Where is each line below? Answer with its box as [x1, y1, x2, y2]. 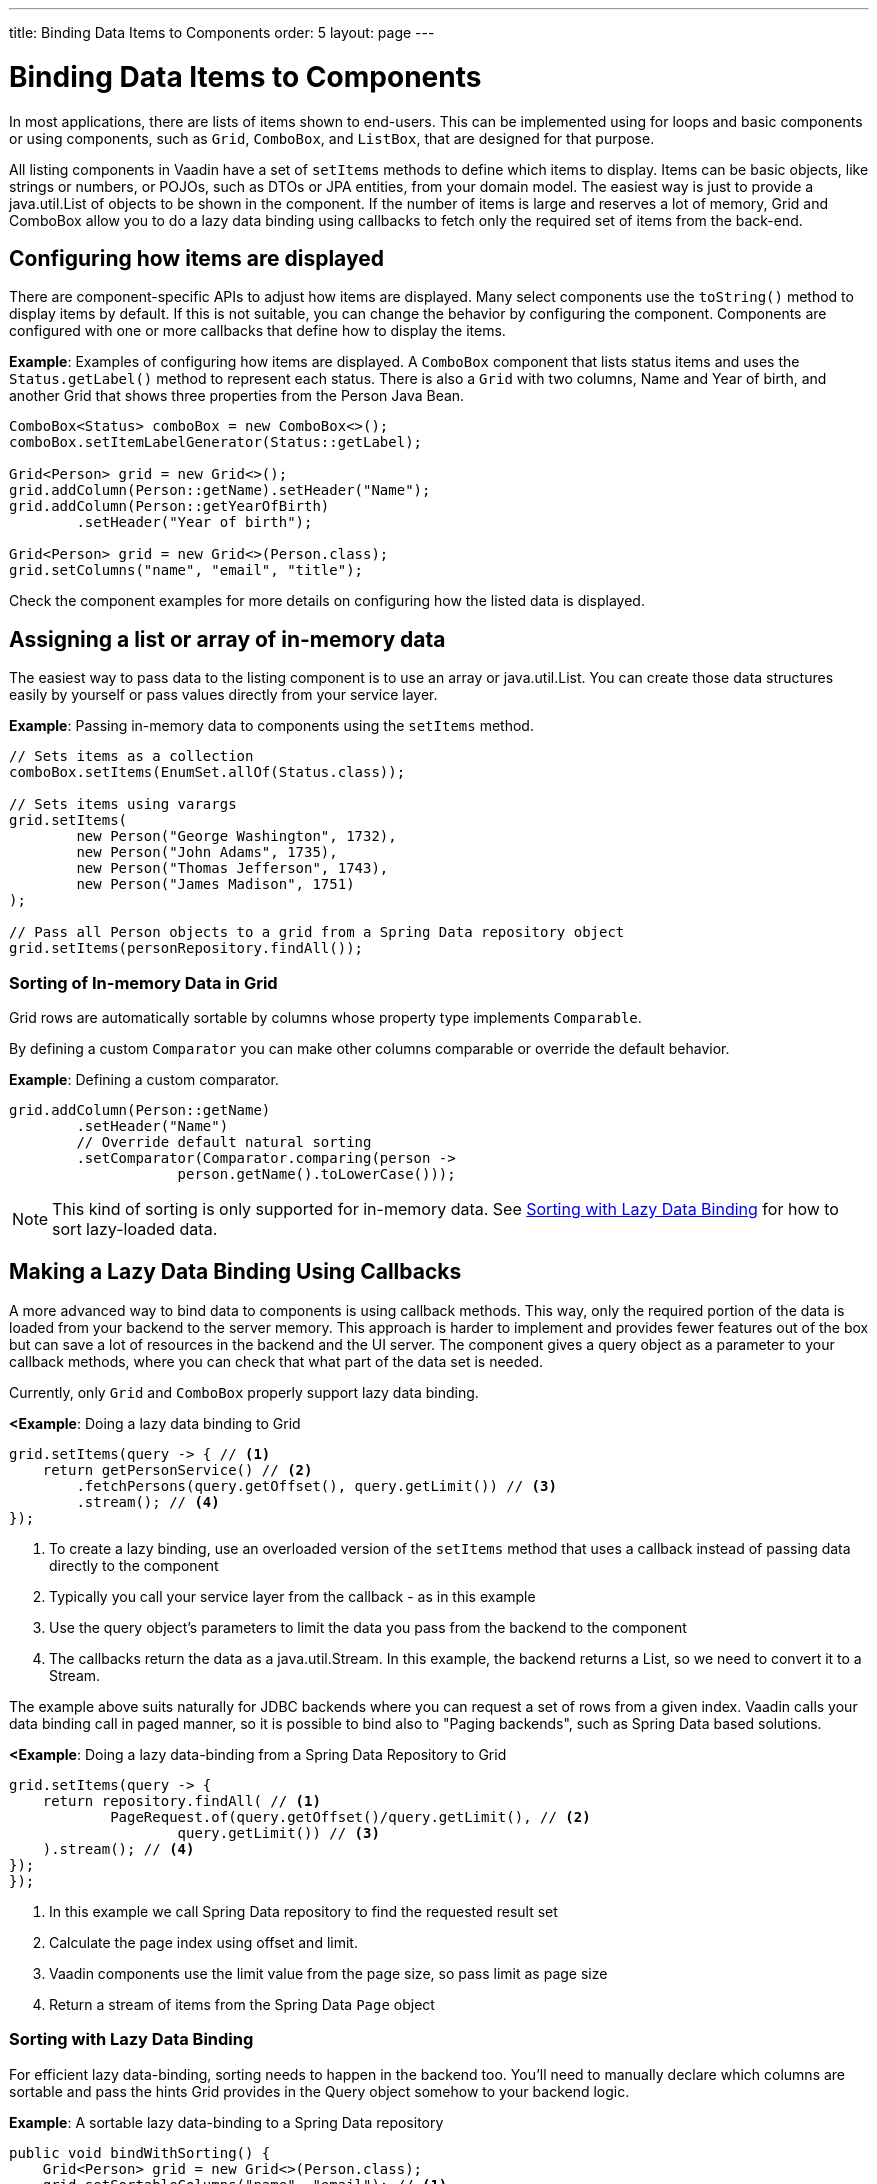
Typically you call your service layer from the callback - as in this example [49, 1587, 536, 1605]
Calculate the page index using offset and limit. [49, 1933, 358, 1951]
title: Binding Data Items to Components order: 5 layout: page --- [9, 24, 435, 41]
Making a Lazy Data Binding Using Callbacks [9, 1259, 462, 1285]
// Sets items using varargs [9, 796, 237, 813]
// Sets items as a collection [9, 748, 254, 765]
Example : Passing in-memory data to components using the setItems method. [9, 717, 534, 735]
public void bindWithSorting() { [9, 2144, 271, 2161]
